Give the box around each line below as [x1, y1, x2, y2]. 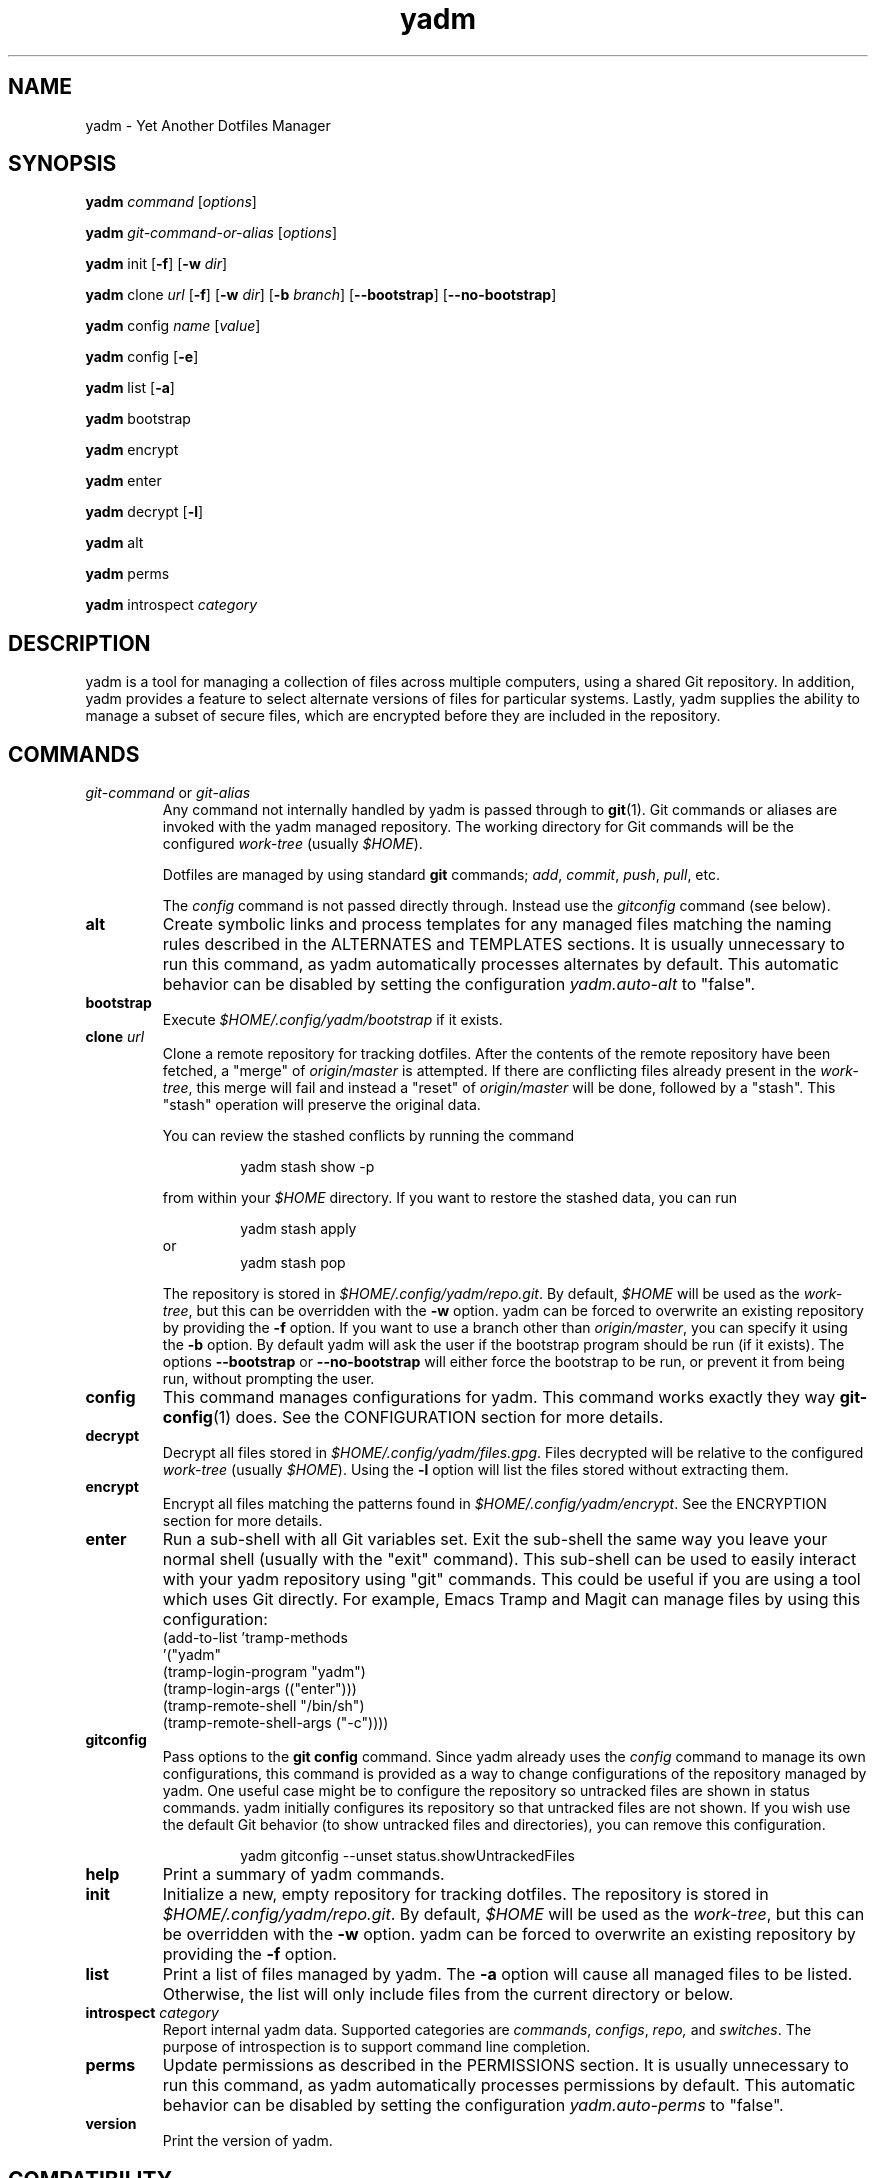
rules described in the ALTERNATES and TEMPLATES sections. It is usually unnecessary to [162, 934, 845, 955]
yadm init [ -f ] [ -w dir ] [85, 255, 228, 273]
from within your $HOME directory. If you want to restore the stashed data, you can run [162, 1189, 738, 1207]
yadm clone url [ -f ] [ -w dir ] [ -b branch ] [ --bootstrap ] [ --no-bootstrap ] [85, 286, 557, 304]
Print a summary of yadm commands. [162, 1864, 445, 1885]
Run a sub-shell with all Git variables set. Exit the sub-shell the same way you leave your [162, 1529, 828, 1550]
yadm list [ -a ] [85, 379, 175, 397]
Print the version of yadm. [162, 2132, 333, 2150]
